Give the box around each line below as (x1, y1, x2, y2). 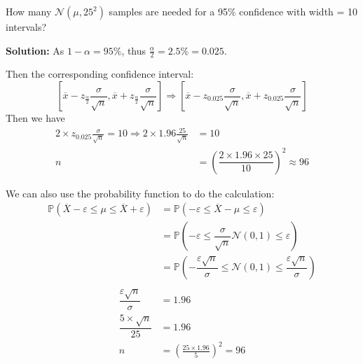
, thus (121, 43, 146, 57)
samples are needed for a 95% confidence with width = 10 (109, 4, 358, 18)
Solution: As (6, 43, 64, 57)
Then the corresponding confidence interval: (6, 66, 194, 81)
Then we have (6, 111, 65, 125)
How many (6, 4, 52, 18)
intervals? (6, 20, 47, 34)
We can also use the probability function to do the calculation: (6, 185, 275, 200)
